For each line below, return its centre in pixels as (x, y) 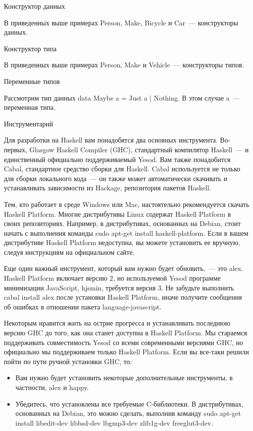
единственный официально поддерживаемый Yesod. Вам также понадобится (117, 159)
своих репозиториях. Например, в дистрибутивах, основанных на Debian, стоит (122, 223)
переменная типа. (30, 107)
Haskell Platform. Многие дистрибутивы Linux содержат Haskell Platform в (117, 214)
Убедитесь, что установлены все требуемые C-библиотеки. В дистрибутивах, (129, 403)
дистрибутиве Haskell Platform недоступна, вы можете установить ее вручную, (122, 242)
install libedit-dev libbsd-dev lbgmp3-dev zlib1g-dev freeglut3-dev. (114, 422)
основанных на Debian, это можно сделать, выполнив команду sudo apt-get (128, 413)
